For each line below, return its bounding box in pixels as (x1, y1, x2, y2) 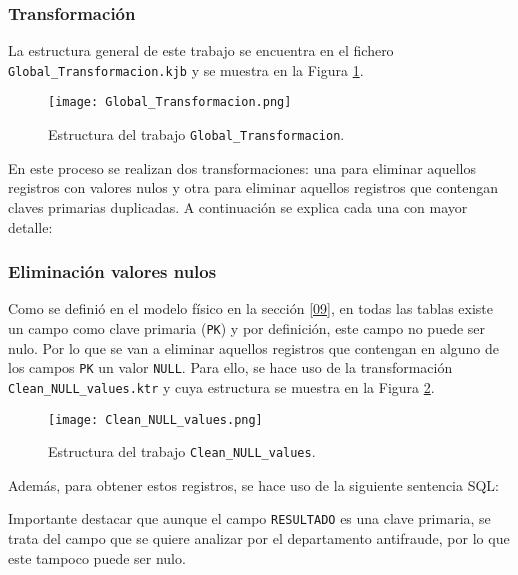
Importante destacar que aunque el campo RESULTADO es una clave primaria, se (8, 508, 491, 529)
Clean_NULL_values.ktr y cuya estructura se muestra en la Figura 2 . (8, 376, 435, 397)
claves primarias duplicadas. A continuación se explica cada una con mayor (8, 196, 468, 217)
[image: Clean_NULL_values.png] (48, 412, 263, 427)
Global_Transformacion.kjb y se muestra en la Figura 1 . (8, 59, 364, 80)
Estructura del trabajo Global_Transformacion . (48, 124, 345, 145)
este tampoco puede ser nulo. (8, 547, 186, 568)
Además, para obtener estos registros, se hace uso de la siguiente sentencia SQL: (8, 474, 499, 495)
